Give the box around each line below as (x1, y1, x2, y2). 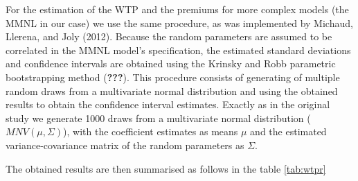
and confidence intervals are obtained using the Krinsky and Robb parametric (6, 56, 336, 71)
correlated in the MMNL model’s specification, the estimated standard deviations (6, 42, 351, 57)
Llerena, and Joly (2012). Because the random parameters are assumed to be (6, 29, 332, 44)
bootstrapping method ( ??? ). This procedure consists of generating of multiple (6, 69, 340, 84)
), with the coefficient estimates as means (63, 124, 238, 139)
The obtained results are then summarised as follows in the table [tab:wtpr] (6, 161, 326, 175)
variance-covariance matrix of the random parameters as (6, 137, 244, 152)
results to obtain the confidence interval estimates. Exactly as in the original (6, 97, 330, 112)
